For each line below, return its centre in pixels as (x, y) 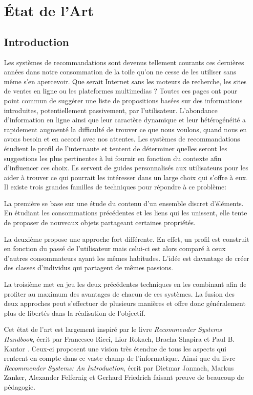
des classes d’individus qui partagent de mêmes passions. (89, 267)
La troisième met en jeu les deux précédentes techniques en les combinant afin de (125, 284)
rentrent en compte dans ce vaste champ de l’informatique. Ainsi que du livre (120, 358)
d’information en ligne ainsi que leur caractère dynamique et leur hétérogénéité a (125, 120)
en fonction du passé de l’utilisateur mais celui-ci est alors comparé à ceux (115, 248)
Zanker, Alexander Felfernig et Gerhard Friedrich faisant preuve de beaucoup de (124, 377)
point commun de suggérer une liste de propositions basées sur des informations (123, 100)
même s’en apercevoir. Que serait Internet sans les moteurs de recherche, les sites (125, 81)
